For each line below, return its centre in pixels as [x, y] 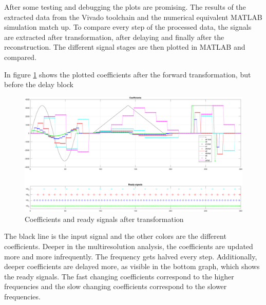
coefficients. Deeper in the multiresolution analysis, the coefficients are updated [129, 246]
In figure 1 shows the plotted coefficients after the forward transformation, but [128, 74]
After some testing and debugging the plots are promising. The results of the [125, 7]
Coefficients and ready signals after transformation [104, 219]
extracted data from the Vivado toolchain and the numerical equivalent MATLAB [133, 17]
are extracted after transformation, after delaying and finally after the [114, 37]
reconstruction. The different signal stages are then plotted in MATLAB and [125, 47]
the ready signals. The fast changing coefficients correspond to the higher [119, 276]
